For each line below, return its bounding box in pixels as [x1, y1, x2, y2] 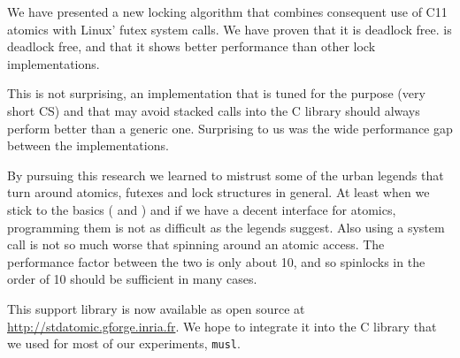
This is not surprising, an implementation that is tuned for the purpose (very [7, 84, 425, 103]
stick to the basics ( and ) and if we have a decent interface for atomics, [7, 200, 396, 218]
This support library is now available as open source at [7, 299, 305, 317]
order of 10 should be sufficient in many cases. [7, 270, 257, 288]
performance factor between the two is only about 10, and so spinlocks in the [7, 252, 425, 270]
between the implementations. [7, 136, 169, 155]
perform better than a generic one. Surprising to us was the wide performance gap [7, 118, 453, 137]
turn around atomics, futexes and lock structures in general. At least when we [7, 183, 430, 202]
